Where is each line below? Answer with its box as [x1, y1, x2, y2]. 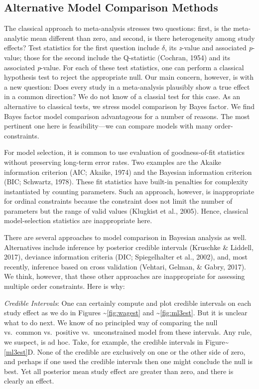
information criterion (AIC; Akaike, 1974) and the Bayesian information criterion [4, 166, 252, 177]
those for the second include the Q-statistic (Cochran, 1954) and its [24, 52, 230, 62]
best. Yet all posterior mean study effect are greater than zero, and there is [4, 366, 234, 376]
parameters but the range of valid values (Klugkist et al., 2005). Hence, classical [4, 205, 249, 216]
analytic [4, 32, 28, 43]
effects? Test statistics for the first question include [4, 42, 160, 53]
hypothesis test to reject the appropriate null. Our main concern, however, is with [4, 72, 254, 82]
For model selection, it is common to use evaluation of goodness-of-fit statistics [4, 147, 245, 157]
